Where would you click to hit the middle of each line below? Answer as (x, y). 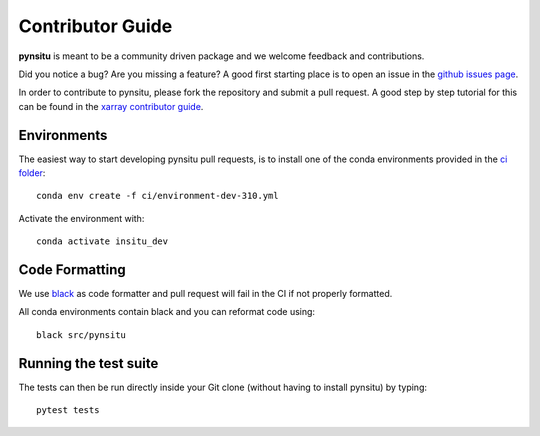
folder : (32, 173)
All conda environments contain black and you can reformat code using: (166, 312)
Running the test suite (88, 363)
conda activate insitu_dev (102, 241)
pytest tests (68, 410)
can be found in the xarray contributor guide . (111, 106)
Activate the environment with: (81, 218)
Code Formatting (72, 269)
